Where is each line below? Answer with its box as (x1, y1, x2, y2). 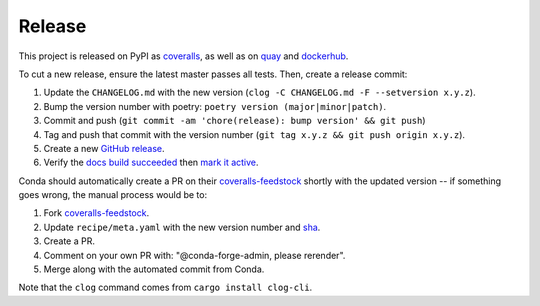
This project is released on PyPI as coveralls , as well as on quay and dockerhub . (18, 50, 349, 62)
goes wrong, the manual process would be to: (18, 189, 208, 201)
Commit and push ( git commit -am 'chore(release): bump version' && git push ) (43, 115, 426, 127)
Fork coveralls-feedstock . (43, 207, 150, 219)
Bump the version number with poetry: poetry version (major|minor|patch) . (43, 100, 387, 112)
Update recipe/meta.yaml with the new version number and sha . (43, 221, 321, 233)
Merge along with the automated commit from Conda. (43, 263, 265, 275)
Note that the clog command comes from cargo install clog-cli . (18, 281, 313, 294)
